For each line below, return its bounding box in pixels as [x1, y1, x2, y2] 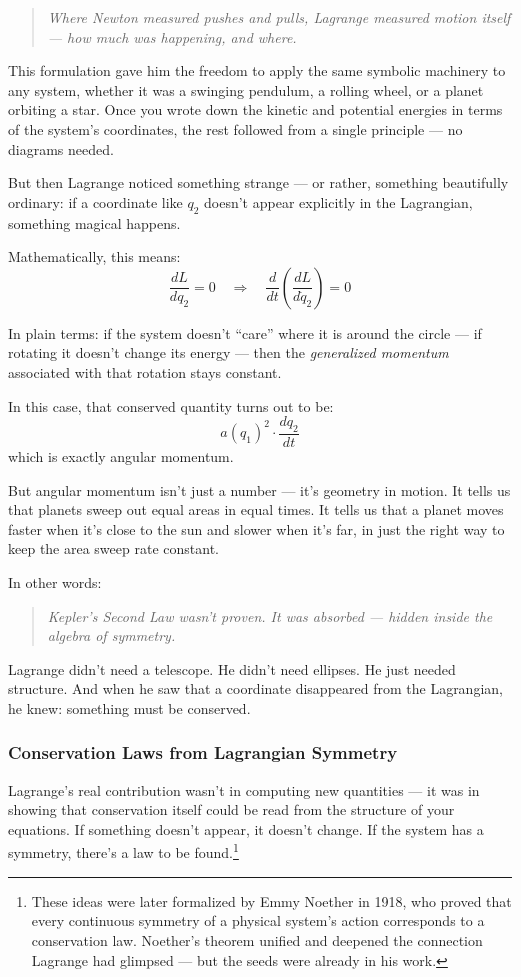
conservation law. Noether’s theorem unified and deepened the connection [31, 929, 483, 950]
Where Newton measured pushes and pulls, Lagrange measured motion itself [47, 7, 511, 27]
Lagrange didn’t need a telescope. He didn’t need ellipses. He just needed [8, 658, 456, 679]
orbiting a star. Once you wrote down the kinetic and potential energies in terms [8, 99, 503, 120]
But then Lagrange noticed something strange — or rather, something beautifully [8, 172, 509, 193]
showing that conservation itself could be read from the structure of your [8, 799, 455, 820]
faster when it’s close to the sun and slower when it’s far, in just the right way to [8, 518, 505, 539]
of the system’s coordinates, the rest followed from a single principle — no [8, 118, 463, 139]
